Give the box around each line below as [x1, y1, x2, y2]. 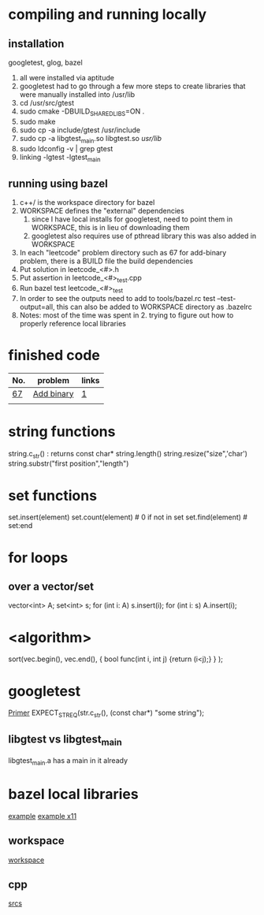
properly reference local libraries [19, 318, 126, 328]
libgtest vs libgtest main [8, 733, 122, 748]
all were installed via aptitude [19, 73, 114, 82]
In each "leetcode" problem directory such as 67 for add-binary [19, 248, 227, 258]
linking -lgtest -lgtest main [19, 152, 101, 163]
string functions [8, 422, 116, 441]
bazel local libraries [8, 786, 139, 803]
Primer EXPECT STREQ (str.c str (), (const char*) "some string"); [8, 708, 205, 720]
